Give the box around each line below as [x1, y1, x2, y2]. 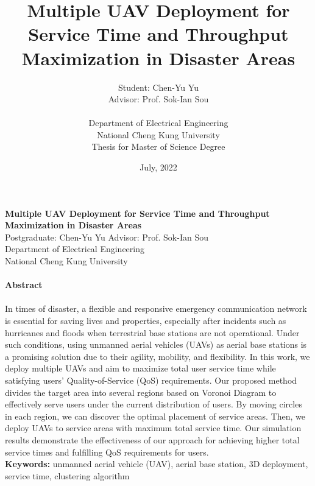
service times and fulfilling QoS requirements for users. [5, 445, 209, 458]
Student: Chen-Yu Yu [118, 80, 199, 93]
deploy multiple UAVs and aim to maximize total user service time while [5, 362, 276, 375]
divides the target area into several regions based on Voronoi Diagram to [5, 386, 277, 398]
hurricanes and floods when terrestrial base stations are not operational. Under [5, 326, 300, 339]
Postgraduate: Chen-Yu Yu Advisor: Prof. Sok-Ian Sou [5, 230, 208, 243]
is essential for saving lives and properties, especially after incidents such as [5, 314, 286, 326]
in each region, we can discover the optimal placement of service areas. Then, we [5, 409, 306, 422]
